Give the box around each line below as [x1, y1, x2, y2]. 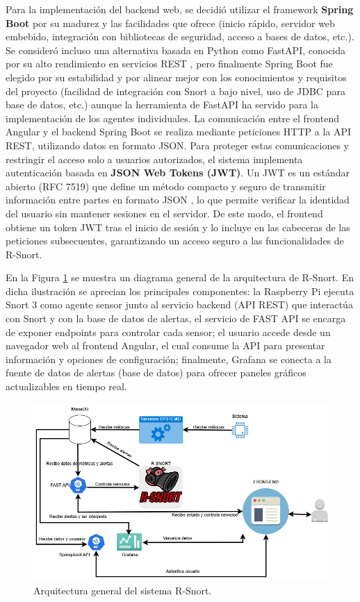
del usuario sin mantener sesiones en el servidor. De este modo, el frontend [6, 206, 323, 220]
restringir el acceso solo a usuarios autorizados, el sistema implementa [6, 151, 303, 166]
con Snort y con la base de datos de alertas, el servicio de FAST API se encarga [6, 311, 346, 326]
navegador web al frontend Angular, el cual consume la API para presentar [6, 338, 325, 353]
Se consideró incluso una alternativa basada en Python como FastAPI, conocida [6, 42, 346, 57]
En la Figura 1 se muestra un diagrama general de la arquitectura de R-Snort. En [6, 270, 354, 285]
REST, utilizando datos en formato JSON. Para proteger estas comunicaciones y [6, 137, 349, 152]
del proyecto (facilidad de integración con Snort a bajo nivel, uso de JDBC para [6, 83, 345, 98]
